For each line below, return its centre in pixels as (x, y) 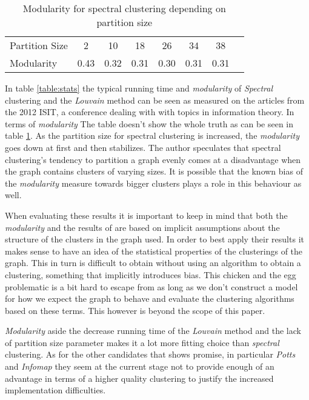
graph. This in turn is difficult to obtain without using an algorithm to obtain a (153, 263)
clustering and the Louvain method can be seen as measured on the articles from (155, 100)
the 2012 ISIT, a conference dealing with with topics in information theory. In (150, 112)
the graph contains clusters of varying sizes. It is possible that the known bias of (154, 171)
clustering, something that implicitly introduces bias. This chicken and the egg (151, 274)
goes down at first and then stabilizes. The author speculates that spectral (143, 147)
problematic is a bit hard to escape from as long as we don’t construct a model (151, 286)
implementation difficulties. (55, 390)
